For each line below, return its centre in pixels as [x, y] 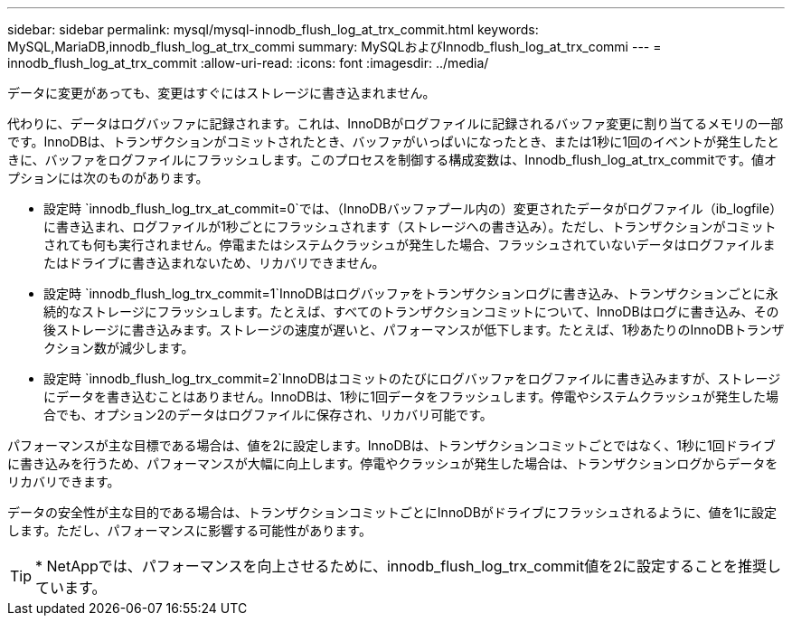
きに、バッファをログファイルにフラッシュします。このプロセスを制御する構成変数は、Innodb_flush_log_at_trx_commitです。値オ [392, 160]
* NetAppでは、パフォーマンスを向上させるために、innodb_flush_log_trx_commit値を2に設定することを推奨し [408, 566]
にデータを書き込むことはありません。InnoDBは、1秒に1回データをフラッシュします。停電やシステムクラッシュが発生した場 [411, 396]
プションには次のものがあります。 [108, 178]
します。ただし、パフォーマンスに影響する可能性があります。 [189, 530]
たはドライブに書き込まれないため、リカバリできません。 [214, 263]
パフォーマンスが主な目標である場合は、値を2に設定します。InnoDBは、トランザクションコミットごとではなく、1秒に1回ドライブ [391, 445]
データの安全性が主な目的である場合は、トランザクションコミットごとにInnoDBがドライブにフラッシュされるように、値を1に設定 [392, 512]
